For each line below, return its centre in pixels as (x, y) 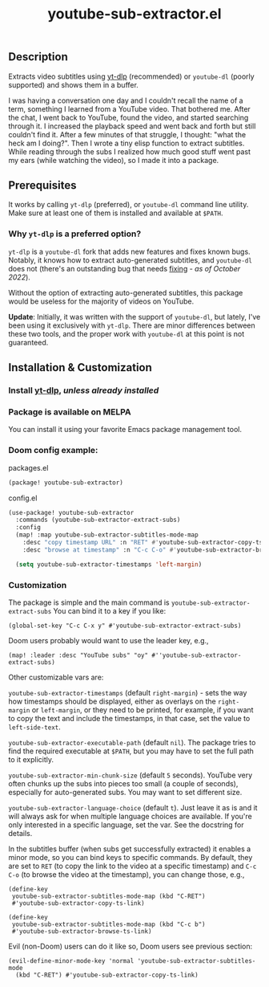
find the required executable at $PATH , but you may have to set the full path (131, 751)
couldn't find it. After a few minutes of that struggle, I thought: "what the (127, 134)
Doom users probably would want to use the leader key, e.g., (109, 640)
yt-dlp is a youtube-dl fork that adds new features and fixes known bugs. (129, 251)
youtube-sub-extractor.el (134, 14)
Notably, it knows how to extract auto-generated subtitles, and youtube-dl (130, 260)
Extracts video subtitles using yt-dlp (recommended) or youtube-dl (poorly (131, 76)
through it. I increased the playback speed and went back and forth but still (132, 126)
